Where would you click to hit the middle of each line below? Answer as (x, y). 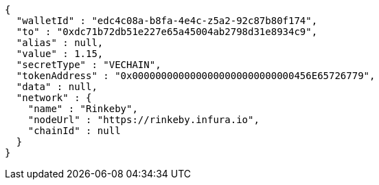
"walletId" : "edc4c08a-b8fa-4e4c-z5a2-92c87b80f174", (167, 21)
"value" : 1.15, (60, 54)
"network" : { (54, 98)
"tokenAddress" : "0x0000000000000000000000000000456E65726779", (196, 76)
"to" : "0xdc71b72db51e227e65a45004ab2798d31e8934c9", (167, 32)
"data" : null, (57, 87)
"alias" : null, (60, 43)
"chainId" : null (74, 131)
